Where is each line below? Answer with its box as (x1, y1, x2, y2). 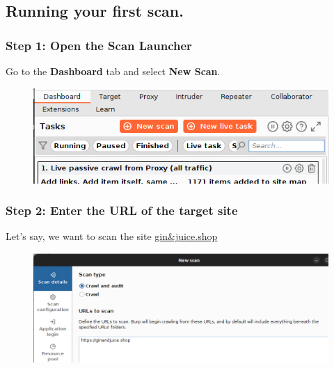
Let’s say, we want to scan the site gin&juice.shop (6, 229, 218, 243)
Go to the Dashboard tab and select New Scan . (6, 64, 221, 78)
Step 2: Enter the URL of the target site (6, 202, 238, 219)
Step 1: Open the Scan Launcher (6, 36, 192, 54)
